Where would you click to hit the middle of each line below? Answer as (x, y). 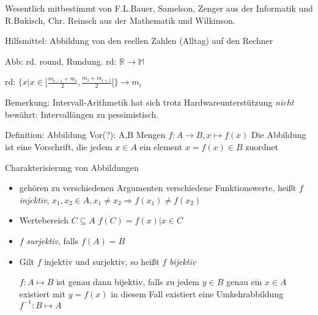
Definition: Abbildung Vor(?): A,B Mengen (85, 135)
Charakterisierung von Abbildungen (72, 167)
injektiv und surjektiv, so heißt (102, 261)
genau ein (244, 282)
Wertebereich (44, 220)
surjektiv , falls (53, 240)
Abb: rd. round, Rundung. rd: (61, 61)
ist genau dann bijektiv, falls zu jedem (128, 282)
